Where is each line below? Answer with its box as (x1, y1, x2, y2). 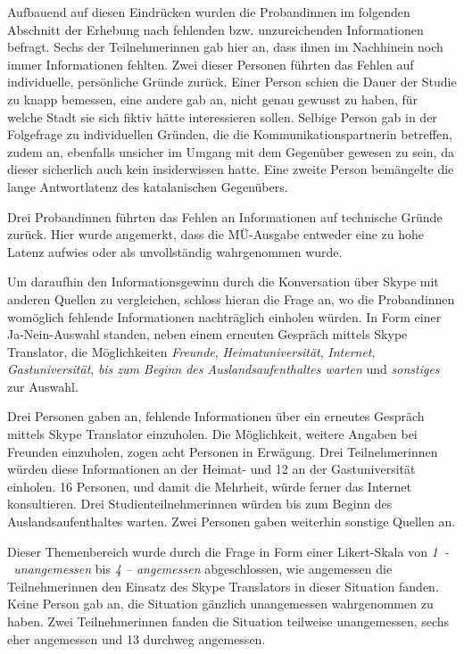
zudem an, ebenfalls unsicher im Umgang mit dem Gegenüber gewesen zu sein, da (7, 142, 454, 161)
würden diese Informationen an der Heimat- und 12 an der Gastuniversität (7, 459, 416, 478)
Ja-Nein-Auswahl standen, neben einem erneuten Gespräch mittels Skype (7, 325, 408, 344)
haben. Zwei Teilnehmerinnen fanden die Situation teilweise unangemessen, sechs (7, 612, 450, 630)
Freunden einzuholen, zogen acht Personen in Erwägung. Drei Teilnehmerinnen (7, 442, 438, 460)
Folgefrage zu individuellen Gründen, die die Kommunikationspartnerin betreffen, (7, 125, 452, 144)
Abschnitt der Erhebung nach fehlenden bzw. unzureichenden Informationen (7, 20, 424, 38)
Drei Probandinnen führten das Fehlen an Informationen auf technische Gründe (7, 207, 443, 226)
